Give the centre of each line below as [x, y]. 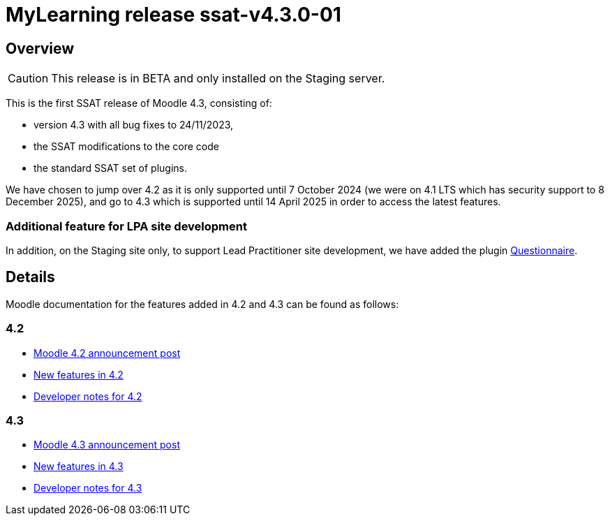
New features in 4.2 [79, 374]
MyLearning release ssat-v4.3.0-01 [173, 15]
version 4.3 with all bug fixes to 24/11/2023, [134, 125]
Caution [28, 79]
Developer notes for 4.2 [88, 396]
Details [30, 277]
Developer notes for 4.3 [88, 488]
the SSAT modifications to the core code [126, 147]
